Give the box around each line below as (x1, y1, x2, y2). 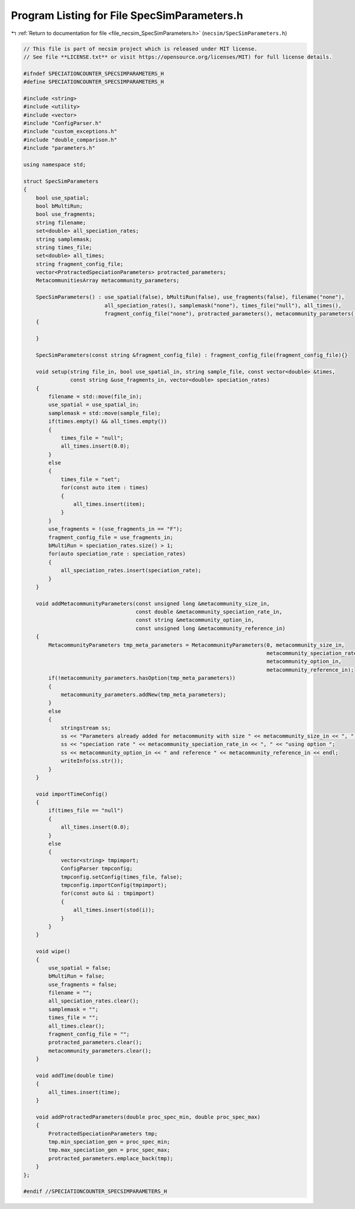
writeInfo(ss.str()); (60, 757, 124, 765)
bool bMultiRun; (35, 202, 83, 209)
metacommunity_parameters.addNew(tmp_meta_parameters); (60, 691, 227, 698)
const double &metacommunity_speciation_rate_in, (135, 608, 283, 615)
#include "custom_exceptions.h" (23, 128, 118, 135)
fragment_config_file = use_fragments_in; (48, 534, 174, 541)
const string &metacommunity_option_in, (135, 617, 254, 624)
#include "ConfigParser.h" (23, 120, 102, 127)
